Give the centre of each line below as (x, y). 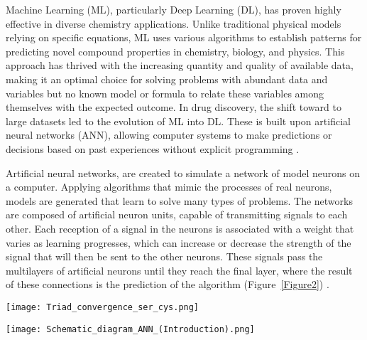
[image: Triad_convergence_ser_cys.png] (103, 307)
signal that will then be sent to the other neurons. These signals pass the (164, 256)
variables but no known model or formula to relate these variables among (165, 93)
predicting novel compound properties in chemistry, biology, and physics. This (175, 51)
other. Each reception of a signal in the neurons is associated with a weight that (180, 228)
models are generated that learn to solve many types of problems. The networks (179, 200)
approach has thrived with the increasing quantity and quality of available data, (180, 65)
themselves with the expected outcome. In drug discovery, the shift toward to (174, 107)
